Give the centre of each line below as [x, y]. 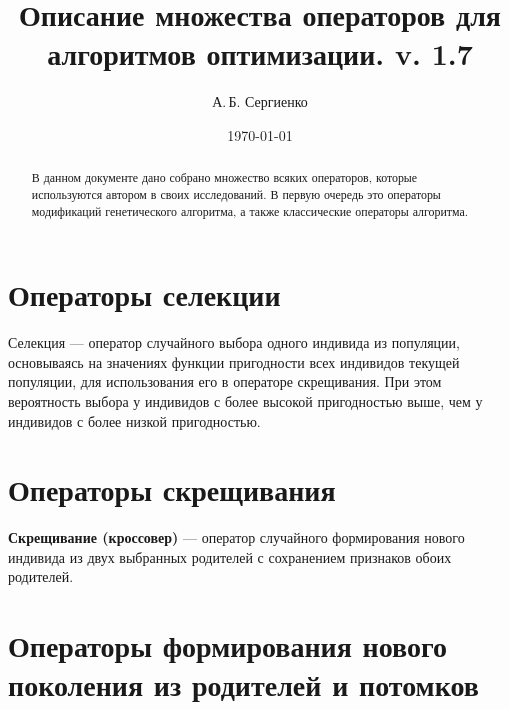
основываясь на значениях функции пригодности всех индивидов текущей [234, 361]
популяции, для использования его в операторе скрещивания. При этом [225, 381]
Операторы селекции [144, 294]
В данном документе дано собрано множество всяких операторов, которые [224, 177]
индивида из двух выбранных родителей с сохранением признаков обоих [230, 556]
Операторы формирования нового [227, 645]
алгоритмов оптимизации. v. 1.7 [260, 53]
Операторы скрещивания [172, 489]
